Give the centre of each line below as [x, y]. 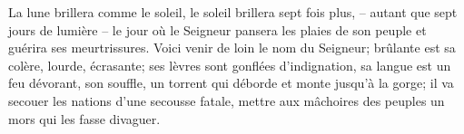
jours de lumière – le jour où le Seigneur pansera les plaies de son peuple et [217, 29]
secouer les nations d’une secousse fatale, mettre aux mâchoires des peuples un [227, 100]
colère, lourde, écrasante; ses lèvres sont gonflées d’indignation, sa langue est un [230, 65]
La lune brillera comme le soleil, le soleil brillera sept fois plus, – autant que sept [233, 12]
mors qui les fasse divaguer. [84, 118]
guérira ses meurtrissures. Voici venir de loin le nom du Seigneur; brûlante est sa [232, 48]
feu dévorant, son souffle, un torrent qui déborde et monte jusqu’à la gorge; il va [231, 83]
